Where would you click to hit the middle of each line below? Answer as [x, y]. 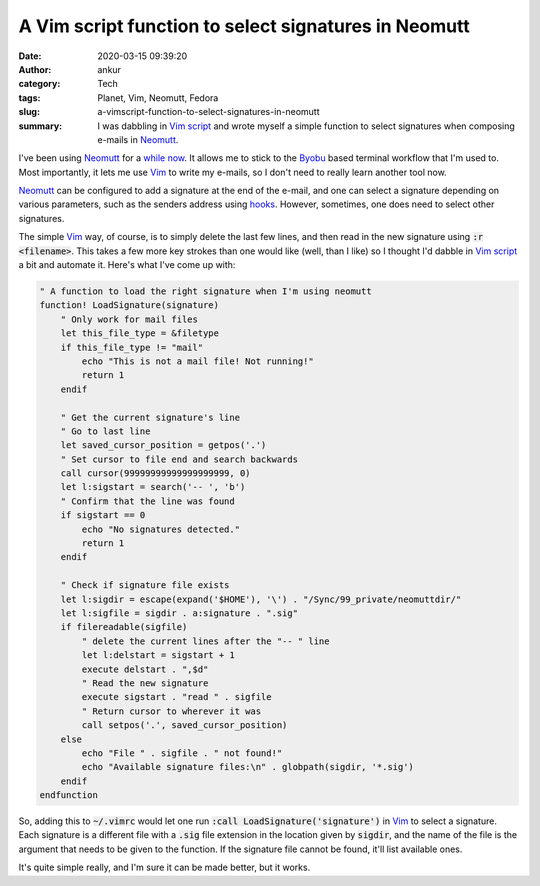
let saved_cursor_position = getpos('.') [163, 445]
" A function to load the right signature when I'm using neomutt [205, 291]
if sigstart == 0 [103, 515]
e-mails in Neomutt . [138, 139]
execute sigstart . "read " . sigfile [176, 697]
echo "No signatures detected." [160, 529]
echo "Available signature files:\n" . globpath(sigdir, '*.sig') [248, 767]
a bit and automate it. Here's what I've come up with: [127, 265]
